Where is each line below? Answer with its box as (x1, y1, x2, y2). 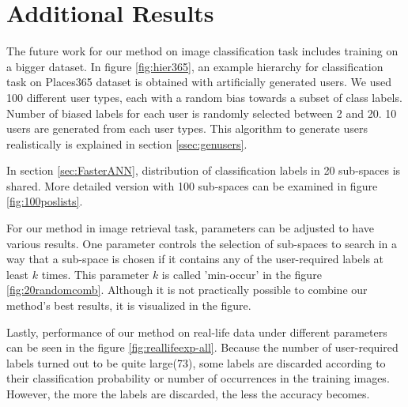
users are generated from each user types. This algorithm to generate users (6, 120, 368, 137)
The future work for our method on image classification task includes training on (6, 43, 399, 59)
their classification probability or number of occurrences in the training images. (6, 370, 390, 386)
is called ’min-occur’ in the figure (161, 266, 322, 282)
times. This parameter (41, 266, 149, 282)
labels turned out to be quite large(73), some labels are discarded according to (6, 354, 386, 371)
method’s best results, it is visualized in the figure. (6, 297, 251, 314)
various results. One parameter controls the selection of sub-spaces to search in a (6, 235, 397, 251)
